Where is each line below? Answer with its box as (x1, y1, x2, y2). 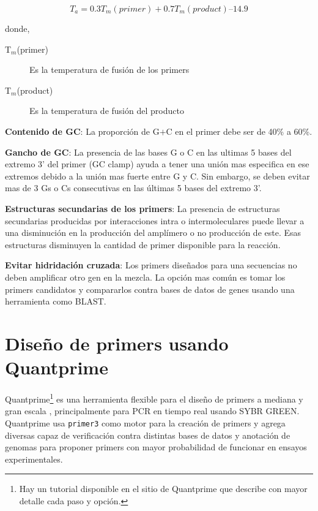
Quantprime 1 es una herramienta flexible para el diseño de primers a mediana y (5, 391, 303, 405)
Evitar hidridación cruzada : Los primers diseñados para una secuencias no (5, 259, 297, 271)
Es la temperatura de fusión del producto (29, 104, 184, 117)
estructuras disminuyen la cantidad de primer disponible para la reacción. (5, 238, 281, 251)
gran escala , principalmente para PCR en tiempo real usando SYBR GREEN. (5, 404, 300, 417)
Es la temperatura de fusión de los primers (29, 63, 190, 76)
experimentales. (5, 452, 63, 465)
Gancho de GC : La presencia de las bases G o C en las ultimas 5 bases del (5, 145, 292, 158)
